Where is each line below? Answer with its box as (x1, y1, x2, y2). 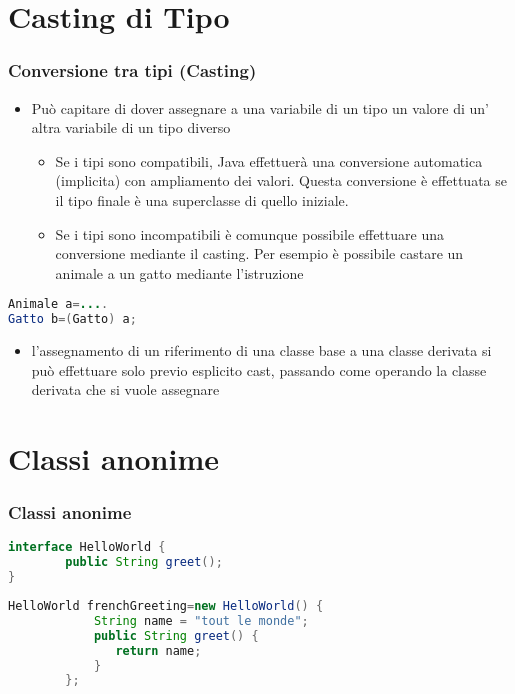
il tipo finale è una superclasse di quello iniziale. (55, 189, 349, 210)
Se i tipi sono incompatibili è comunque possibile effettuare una (55, 223, 444, 244)
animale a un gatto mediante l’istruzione (55, 262, 304, 283)
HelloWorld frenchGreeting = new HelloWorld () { (8, 599, 324, 614)
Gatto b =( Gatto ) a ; (8, 312, 137, 327)
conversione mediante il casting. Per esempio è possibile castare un (55, 243, 464, 264)
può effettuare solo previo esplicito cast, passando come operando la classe (31, 359, 487, 380)
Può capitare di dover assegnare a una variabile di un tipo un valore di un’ (31, 97, 489, 118)
